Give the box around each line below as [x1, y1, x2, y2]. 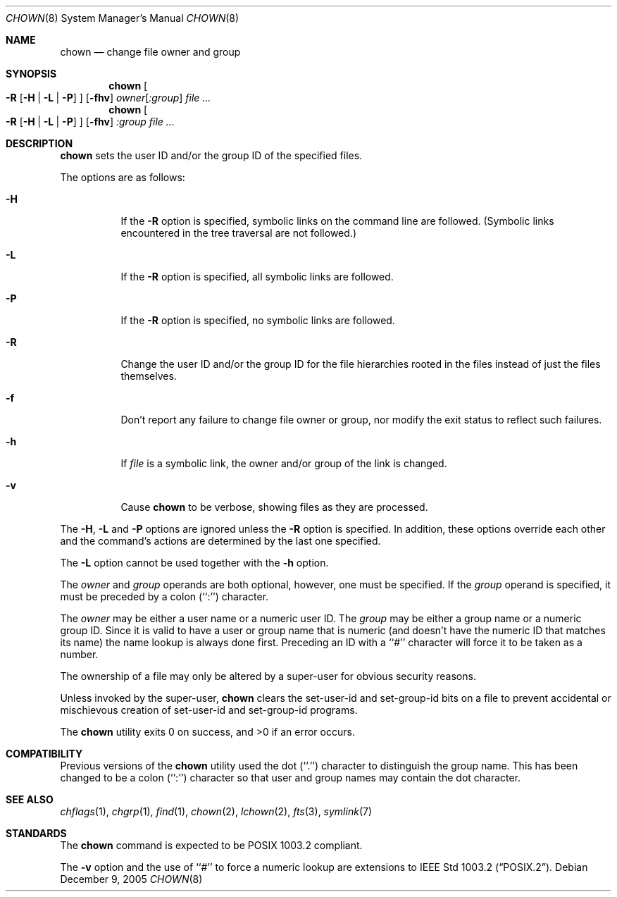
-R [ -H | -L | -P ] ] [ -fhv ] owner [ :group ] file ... [6, 92, 211, 104]
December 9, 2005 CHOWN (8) [60, 873, 203, 885]
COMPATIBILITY [6, 748, 83, 760]
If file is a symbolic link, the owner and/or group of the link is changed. [120, 457, 447, 469]
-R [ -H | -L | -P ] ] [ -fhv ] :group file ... [6, 116, 175, 128]
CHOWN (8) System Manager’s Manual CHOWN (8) [6, 12, 239, 24]
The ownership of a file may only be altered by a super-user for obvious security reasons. [60, 670, 476, 682]
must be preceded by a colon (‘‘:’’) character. [60, 590, 269, 602]
